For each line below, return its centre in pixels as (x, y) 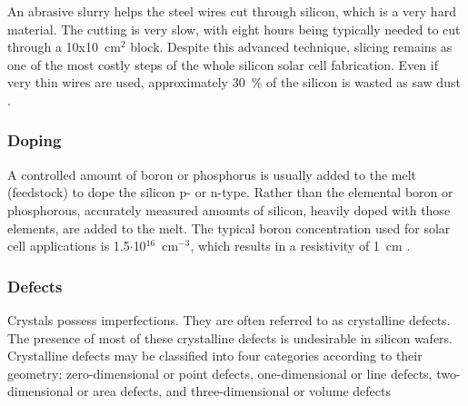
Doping (35, 140)
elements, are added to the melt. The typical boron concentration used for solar (229, 228)
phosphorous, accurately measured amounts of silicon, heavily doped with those (229, 209)
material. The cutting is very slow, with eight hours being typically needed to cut (234, 29)
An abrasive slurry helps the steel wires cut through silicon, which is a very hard (232, 11)
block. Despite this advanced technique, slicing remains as (291, 47)
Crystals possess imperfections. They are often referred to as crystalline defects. (229, 319)
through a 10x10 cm (64, 47)
